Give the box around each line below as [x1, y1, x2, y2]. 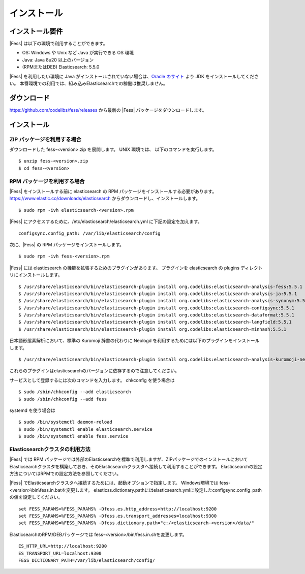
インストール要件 [9, 27, 63, 36]
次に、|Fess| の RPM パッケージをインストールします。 [9, 241, 124, 247]
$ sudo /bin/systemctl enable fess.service [18, 433, 129, 439]
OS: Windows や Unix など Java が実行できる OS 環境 [22, 50, 134, 56]
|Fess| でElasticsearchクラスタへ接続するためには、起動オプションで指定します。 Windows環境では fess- [9, 480, 231, 486]
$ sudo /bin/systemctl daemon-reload [18, 419, 113, 425]
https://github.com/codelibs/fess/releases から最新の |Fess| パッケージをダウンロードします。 [9, 107, 207, 113]
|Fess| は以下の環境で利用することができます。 [9, 41, 108, 47]
